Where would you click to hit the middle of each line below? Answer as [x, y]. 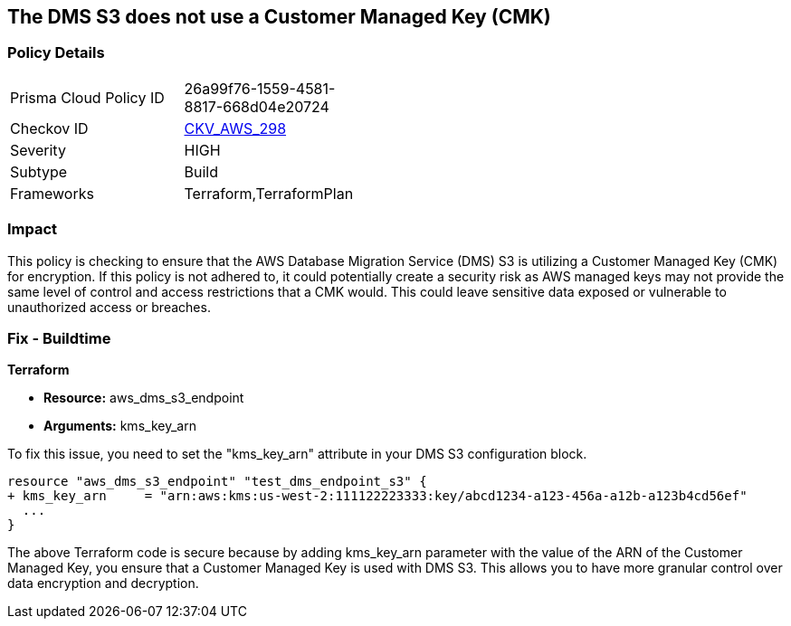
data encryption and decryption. [103, 583]
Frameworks [52, 193]
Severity [38, 150]
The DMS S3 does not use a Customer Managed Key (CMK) [279, 17]
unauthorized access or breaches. [109, 307]
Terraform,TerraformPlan [269, 193]
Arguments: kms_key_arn [120, 426]
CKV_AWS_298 [235, 128]
